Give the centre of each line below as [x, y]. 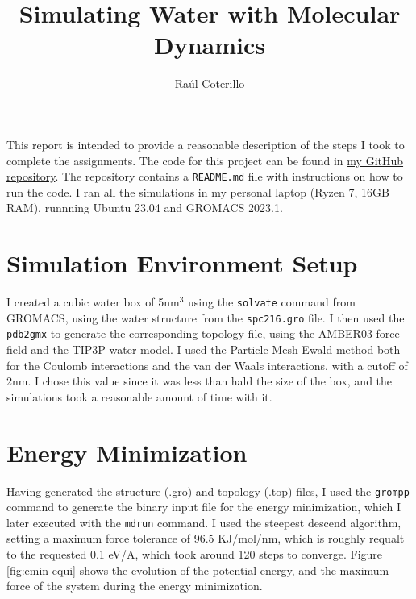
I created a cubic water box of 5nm [93, 302]
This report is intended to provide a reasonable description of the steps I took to [206, 144]
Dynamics [209, 45]
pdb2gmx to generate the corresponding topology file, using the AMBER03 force [203, 333]
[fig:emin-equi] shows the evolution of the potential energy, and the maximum [198, 570]
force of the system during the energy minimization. [135, 586]
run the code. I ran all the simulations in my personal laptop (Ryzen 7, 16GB [198, 191]
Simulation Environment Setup [182, 263]
